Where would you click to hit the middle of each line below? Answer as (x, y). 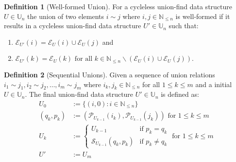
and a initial (214, 84)
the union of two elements (66, 16)
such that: (184, 26)
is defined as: (180, 94)
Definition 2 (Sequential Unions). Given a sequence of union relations (110, 74)
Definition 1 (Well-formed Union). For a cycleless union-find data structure (118, 6)
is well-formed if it (203, 16)
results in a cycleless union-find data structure (73, 26)
